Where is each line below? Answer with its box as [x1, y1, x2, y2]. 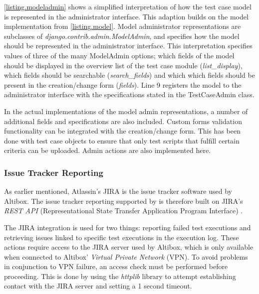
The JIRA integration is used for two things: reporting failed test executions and [4, 222, 251, 232]
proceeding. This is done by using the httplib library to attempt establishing [4, 271, 236, 281]
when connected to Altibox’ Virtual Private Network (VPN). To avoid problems [4, 251, 248, 262]
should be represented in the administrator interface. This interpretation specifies [4, 40, 253, 51]
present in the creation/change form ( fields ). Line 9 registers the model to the [4, 79, 242, 90]
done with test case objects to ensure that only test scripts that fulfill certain [4, 135, 240, 146]
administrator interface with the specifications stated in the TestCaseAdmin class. [4, 89, 255, 100]
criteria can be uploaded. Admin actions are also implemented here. [4, 145, 211, 155]
